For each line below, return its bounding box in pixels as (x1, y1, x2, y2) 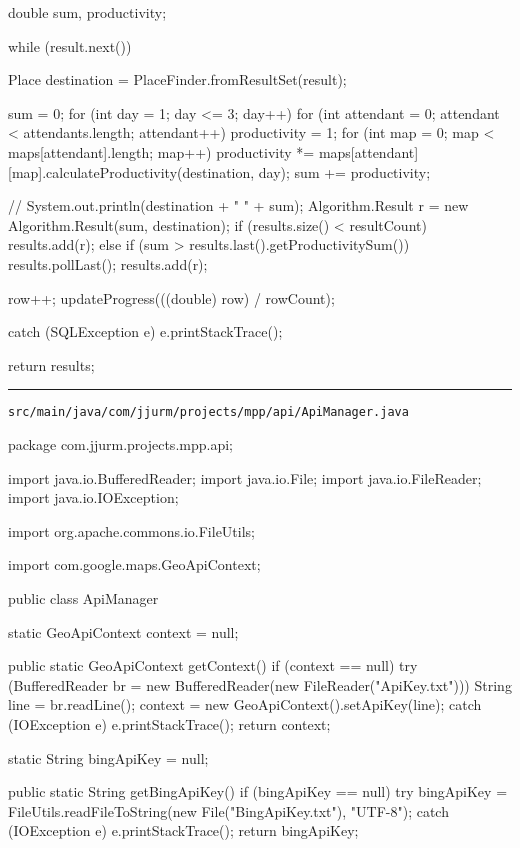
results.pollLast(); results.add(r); (8, 253, 208, 274)
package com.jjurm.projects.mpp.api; (8, 433, 233, 454)
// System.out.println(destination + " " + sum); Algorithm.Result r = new (8, 195, 469, 216)
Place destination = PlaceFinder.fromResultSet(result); (8, 69, 347, 90)
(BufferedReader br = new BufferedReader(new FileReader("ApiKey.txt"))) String (8, 674, 512, 695)
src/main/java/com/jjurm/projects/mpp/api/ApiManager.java (8, 405, 409, 420)
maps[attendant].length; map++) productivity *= (8, 141, 315, 162)
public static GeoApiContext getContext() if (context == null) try (8, 655, 418, 676)
